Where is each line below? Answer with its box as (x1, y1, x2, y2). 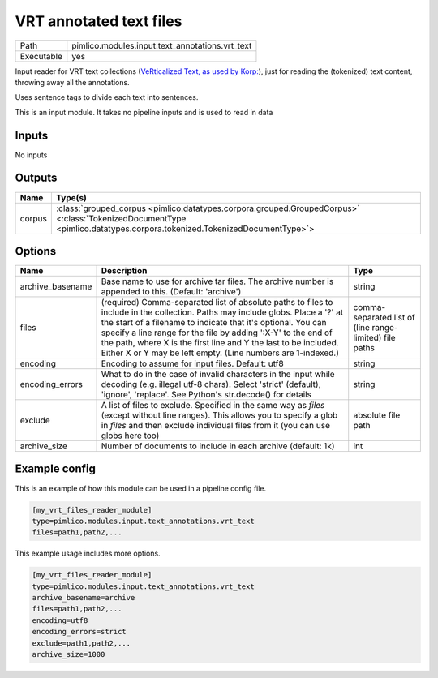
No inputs (15, 150, 48, 160)
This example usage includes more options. (15, 548, 161, 559)
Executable (19, 50, 62, 62)
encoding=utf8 (32, 616, 88, 624)
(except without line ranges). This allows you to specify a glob (101, 410, 338, 421)
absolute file (353, 410, 401, 421)
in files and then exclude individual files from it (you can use (101, 420, 330, 431)
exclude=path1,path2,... (32, 638, 131, 648)
